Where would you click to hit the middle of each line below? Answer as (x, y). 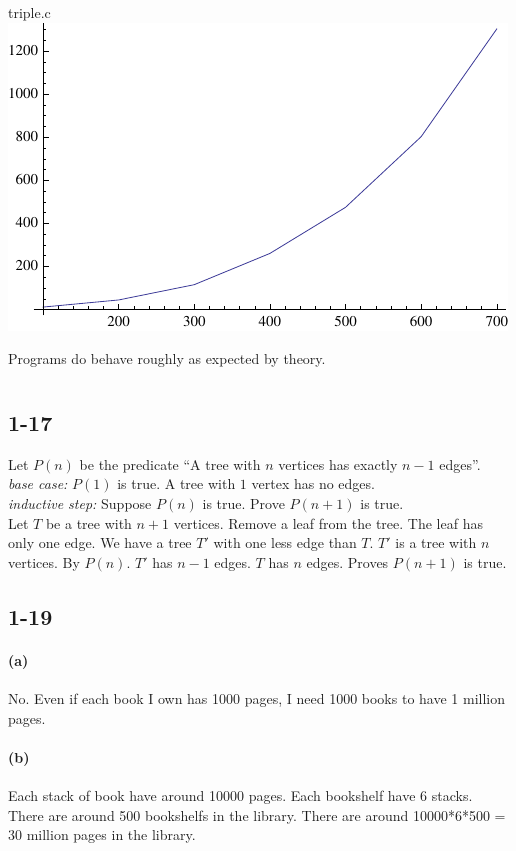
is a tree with (436, 542)
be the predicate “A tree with (170, 463)
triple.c (29, 12)
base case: (38, 483)
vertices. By (44, 561)
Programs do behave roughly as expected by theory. (167, 358)
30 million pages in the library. (102, 834)
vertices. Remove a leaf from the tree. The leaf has (328, 522)
